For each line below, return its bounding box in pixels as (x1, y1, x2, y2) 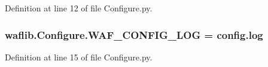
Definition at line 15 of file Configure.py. (5, 50, 153, 63)
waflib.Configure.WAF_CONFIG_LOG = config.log (5, 27, 263, 42)
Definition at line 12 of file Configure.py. (5, 2, 153, 14)
